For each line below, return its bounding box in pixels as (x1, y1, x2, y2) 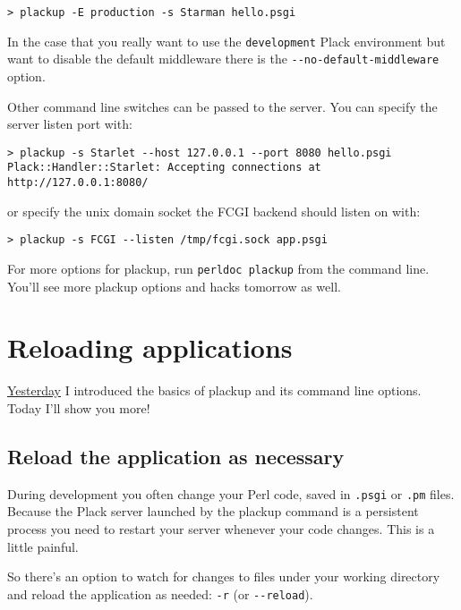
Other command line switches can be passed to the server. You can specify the (7, 97, 438, 115)
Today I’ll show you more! (7, 398, 150, 417)
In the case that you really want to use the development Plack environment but (7, 31, 446, 50)
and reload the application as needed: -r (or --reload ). (7, 584, 313, 603)
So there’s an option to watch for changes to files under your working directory (7, 567, 440, 586)
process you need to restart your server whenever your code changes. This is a (7, 519, 435, 538)
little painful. (7, 537, 79, 555)
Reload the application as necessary (7, 442, 345, 470)
